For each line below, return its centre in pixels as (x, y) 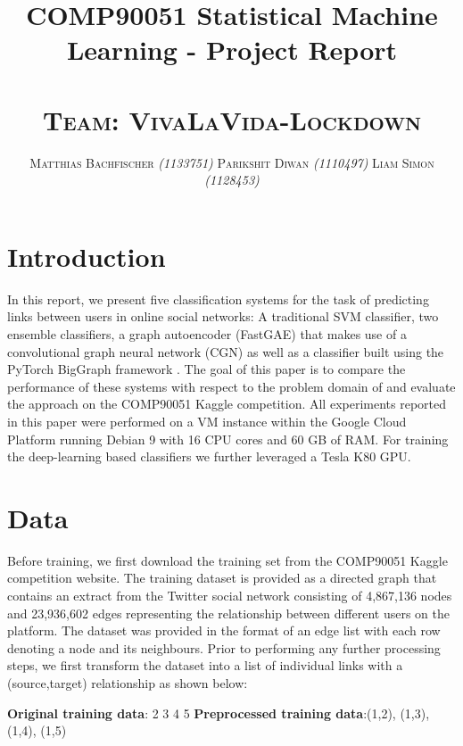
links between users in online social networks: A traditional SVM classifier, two (223, 316)
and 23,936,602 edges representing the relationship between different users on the (229, 613)
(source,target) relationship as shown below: (128, 683)
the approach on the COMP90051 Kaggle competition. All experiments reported (227, 404)
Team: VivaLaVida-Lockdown (232, 119)
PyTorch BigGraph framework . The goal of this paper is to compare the (207, 369)
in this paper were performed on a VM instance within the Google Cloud (207, 421)
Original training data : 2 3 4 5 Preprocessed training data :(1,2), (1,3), (219, 713)
